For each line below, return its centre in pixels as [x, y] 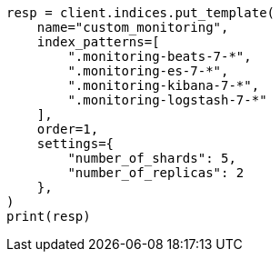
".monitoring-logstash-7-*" [167, 100]
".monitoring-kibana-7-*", [164, 85]
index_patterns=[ [98, 42]
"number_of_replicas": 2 [156, 173]
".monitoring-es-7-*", [148, 71]
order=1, [68, 129]
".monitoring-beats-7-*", [160, 56]
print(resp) [49, 216]
